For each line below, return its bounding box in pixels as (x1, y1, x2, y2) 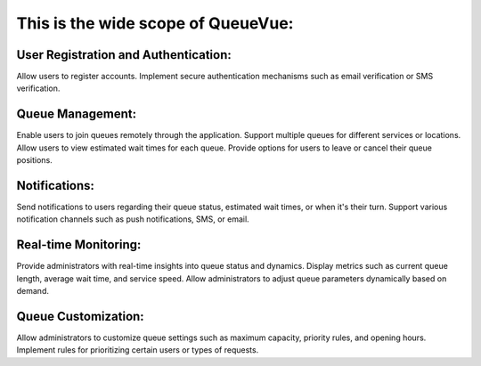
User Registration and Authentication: (16, 47, 232, 62)
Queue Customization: (16, 308, 144, 324)
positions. (16, 155, 53, 166)
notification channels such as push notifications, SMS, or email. (16, 214, 249, 224)
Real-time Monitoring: (16, 237, 142, 253)
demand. (16, 286, 49, 297)
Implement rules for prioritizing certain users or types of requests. (16, 345, 259, 355)
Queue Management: (16, 107, 137, 122)
